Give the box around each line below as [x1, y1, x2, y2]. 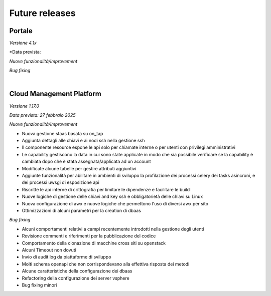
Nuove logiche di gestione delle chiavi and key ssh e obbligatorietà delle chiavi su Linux [22, 193, 203, 200]
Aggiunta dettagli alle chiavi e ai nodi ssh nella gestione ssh [22, 138, 145, 144]
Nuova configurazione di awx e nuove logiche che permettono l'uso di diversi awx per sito [22, 200, 208, 206]
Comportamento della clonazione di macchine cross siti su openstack [22, 240, 166, 246]
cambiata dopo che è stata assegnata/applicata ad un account [22, 158, 151, 165]
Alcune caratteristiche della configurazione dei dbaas [22, 268, 132, 274]
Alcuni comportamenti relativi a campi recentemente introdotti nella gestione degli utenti [22, 226, 204, 232]
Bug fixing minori [22, 282, 57, 288]
